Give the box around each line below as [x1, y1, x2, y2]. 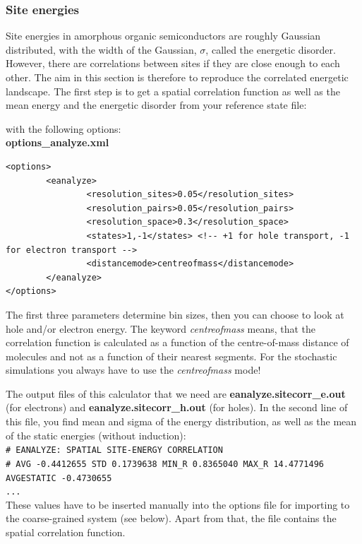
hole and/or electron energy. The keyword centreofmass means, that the [6, 321, 316, 336]
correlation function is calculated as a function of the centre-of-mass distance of [6, 335, 349, 350]
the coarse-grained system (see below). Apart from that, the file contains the [6, 511, 337, 526]
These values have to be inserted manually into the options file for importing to [6, 497, 350, 512]
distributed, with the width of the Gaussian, [6, 42, 197, 57]
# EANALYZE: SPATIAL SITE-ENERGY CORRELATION [6, 445, 223, 456]
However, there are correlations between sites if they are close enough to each [6, 56, 340, 71]
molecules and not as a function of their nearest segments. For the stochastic [6, 348, 337, 363]
